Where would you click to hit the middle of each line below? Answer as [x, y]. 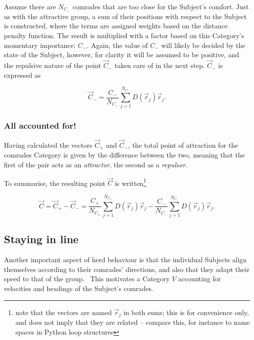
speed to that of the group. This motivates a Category [87, 279]
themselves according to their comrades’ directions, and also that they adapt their [127, 269]
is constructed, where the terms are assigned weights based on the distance [116, 26]
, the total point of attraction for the [183, 145]
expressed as [22, 75]
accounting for [200, 279]
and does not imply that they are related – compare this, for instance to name [133, 322]
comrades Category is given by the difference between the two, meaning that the [124, 155]
